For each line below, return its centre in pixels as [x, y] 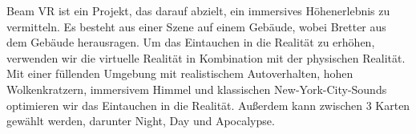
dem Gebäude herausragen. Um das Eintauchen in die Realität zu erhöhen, [191, 42]
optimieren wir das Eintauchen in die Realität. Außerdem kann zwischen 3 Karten [208, 105]
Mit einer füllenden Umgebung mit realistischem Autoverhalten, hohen [180, 73]
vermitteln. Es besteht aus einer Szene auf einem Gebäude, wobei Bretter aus [196, 26]
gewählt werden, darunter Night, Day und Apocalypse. [141, 121]
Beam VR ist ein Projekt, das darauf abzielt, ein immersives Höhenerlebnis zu [198, 10]
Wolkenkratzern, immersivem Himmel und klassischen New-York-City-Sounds [197, 89]
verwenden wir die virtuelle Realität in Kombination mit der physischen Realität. [206, 57]
